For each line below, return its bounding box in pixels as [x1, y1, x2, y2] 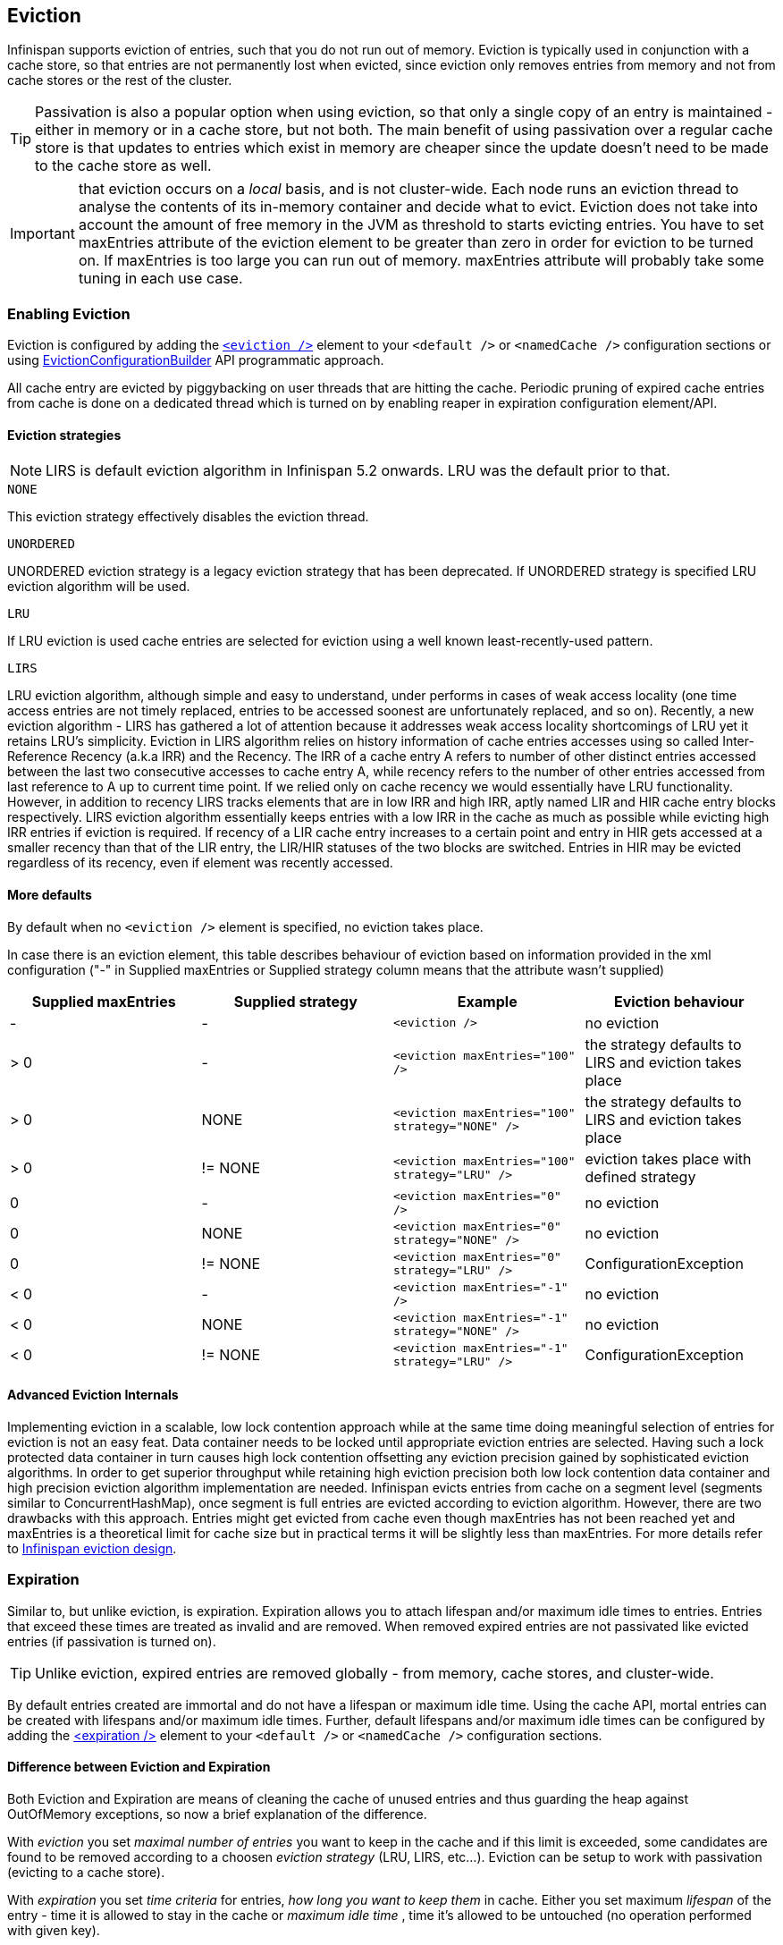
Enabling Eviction [7, 304, 130, 323]
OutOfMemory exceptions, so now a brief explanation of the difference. [7, 1805, 427, 1822]
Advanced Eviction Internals [7, 1387, 179, 1403]
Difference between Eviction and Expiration [7, 1759, 271, 1775]
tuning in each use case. [78, 269, 243, 288]
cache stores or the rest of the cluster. [7, 72, 232, 89]
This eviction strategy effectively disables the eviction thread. [7, 509, 369, 525]
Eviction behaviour [613, 992, 745, 1011]
